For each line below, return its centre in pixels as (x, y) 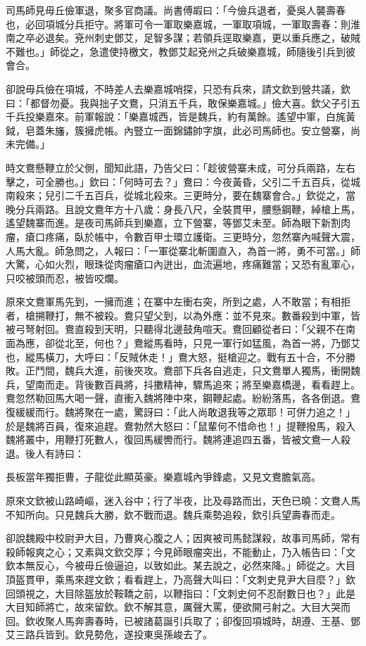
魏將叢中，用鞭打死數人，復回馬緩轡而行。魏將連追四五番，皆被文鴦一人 (173, 439)
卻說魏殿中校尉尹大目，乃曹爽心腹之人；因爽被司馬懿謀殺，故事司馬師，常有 (183, 538)
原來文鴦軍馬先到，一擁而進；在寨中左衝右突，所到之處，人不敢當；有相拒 (178, 302)
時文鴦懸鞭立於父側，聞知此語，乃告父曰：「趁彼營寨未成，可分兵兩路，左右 (181, 167)
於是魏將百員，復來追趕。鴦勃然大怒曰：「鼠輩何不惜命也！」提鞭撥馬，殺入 (181, 425)
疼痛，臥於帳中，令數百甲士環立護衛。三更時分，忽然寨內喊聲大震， (202, 236)
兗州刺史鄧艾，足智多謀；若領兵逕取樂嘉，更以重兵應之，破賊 (217, 38)
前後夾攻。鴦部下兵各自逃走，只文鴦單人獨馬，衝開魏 (237, 370)
